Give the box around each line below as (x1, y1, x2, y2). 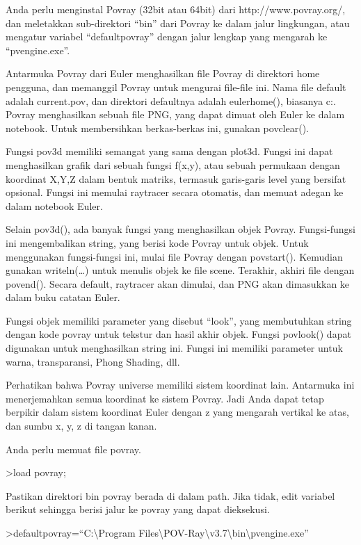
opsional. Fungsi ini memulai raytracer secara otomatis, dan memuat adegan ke (6, 185, 344, 200)
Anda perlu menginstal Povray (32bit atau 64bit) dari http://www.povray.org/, (6, 2, 346, 16)
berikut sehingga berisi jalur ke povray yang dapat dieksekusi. (6, 502, 270, 516)
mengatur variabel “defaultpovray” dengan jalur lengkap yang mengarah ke (6, 29, 328, 44)
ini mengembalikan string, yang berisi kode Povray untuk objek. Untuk (6, 235, 309, 250)
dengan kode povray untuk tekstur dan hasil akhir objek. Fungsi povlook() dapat (6, 327, 351, 341)
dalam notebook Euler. (6, 198, 103, 213)
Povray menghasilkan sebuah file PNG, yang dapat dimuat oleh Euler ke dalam (6, 107, 345, 122)
